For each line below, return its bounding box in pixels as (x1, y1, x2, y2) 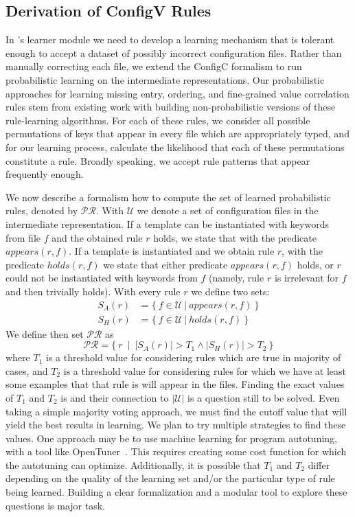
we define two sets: (191, 284, 270, 298)
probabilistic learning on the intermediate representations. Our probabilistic (5, 72, 325, 87)
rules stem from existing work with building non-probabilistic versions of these (5, 100, 336, 114)
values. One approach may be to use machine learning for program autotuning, (5, 430, 337, 445)
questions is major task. (5, 498, 106, 512)
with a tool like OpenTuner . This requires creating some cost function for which (5, 444, 347, 459)
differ (308, 457, 330, 472)
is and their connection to (60, 390, 169, 404)
